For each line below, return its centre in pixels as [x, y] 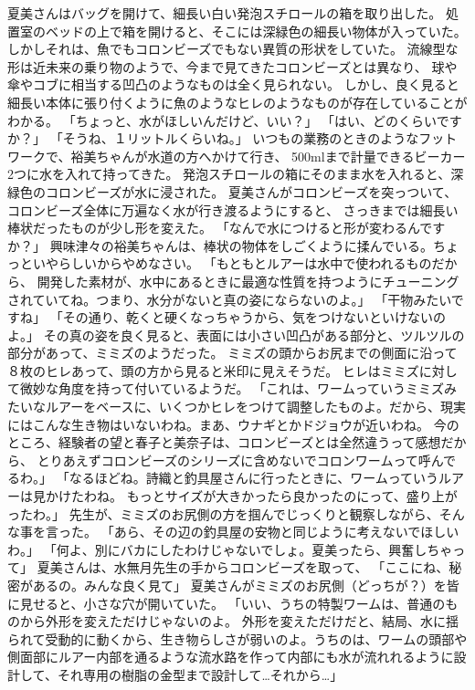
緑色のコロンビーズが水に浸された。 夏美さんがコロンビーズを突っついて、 [232, 191]
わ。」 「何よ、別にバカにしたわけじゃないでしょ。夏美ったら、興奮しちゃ [230, 549]
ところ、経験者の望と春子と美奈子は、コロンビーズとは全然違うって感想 [224, 442]
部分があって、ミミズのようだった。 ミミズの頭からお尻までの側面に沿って [232, 353]
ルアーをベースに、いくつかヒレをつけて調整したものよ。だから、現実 [256, 407]
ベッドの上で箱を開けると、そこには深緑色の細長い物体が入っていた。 [256, 31]
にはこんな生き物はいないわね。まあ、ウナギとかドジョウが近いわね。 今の [233, 424]
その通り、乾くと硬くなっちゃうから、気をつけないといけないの [254, 317]
